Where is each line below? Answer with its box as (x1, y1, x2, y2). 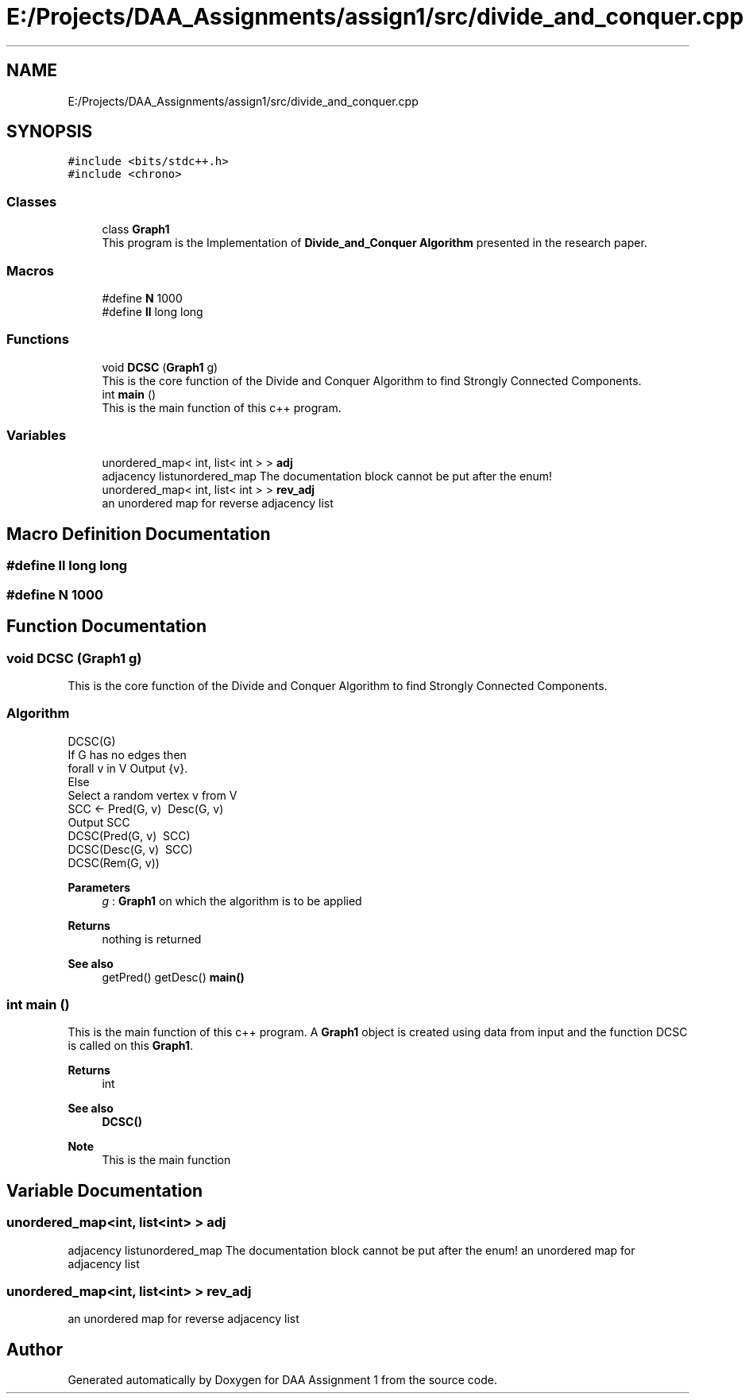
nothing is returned (102, 931, 202, 946)
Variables (6, 427, 67, 444)
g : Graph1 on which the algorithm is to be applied (102, 893, 362, 908)
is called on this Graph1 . (68, 1039, 193, 1053)
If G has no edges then (68, 747, 187, 762)
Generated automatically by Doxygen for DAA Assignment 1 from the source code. (68, 1373, 498, 1387)
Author (6, 1339, 63, 1360)
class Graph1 (102, 222, 170, 237)
